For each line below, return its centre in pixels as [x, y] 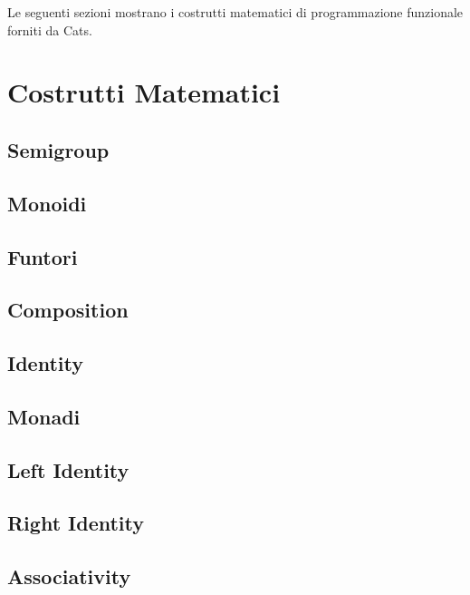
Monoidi [47, 203]
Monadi [44, 416]
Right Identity [76, 523]
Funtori [43, 256]
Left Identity [68, 469]
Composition [68, 310]
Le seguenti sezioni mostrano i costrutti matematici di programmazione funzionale [235, 12]
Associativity [69, 576]
